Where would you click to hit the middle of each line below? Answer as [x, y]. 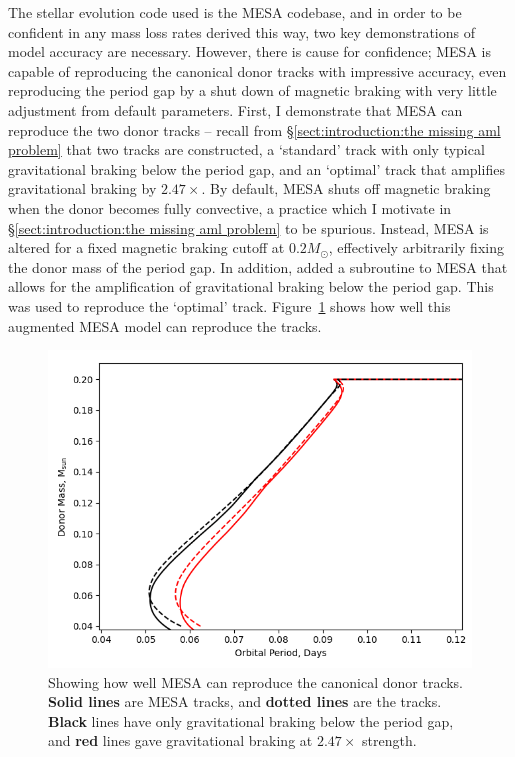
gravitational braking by [82, 188]
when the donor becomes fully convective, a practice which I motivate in [230, 207]
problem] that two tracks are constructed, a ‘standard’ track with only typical [246, 149]
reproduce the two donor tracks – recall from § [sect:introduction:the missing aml [254, 129]
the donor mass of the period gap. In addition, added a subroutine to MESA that [258, 266]
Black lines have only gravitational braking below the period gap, [251, 720]
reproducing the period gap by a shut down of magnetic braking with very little [252, 90]
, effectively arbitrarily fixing [416, 247]
